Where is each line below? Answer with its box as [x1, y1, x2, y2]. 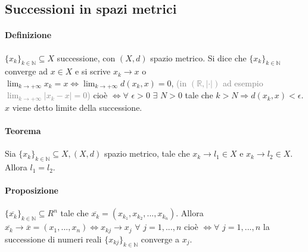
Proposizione [5, 184, 58, 197]
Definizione [5, 29, 52, 41]
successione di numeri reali [5, 232, 102, 245]
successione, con [57, 51, 116, 64]
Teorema [5, 125, 41, 137]
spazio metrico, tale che [104, 147, 190, 160]
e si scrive [75, 65, 111, 77]
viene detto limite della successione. [12, 101, 142, 113]
